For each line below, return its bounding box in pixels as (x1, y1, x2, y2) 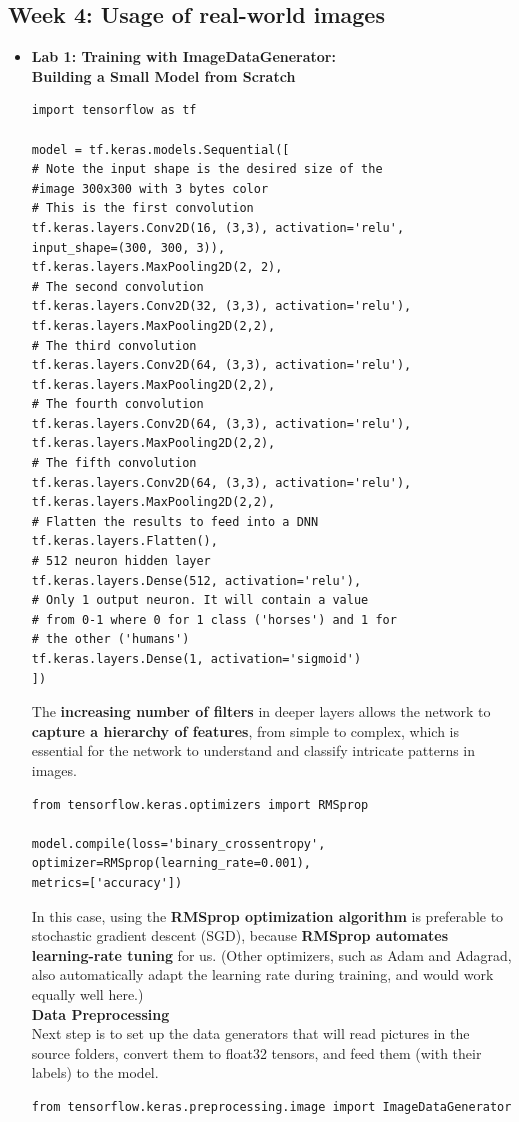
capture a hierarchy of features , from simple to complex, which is (31, 720, 460, 741)
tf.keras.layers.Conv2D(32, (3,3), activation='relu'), (31, 299, 412, 314)
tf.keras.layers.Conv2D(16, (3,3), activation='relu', (31, 220, 405, 235)
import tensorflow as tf (31, 103, 197, 118)
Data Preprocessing (31, 1003, 170, 1024)
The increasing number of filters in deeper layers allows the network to (31, 701, 491, 722)
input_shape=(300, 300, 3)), (31, 240, 226, 255)
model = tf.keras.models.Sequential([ (31, 142, 290, 157)
